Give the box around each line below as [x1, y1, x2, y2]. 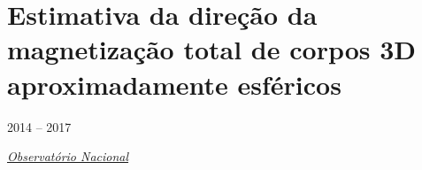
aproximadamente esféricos [7, 66, 341, 102]
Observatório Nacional [7, 147, 129, 166]
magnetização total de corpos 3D [7, 31, 417, 67]
